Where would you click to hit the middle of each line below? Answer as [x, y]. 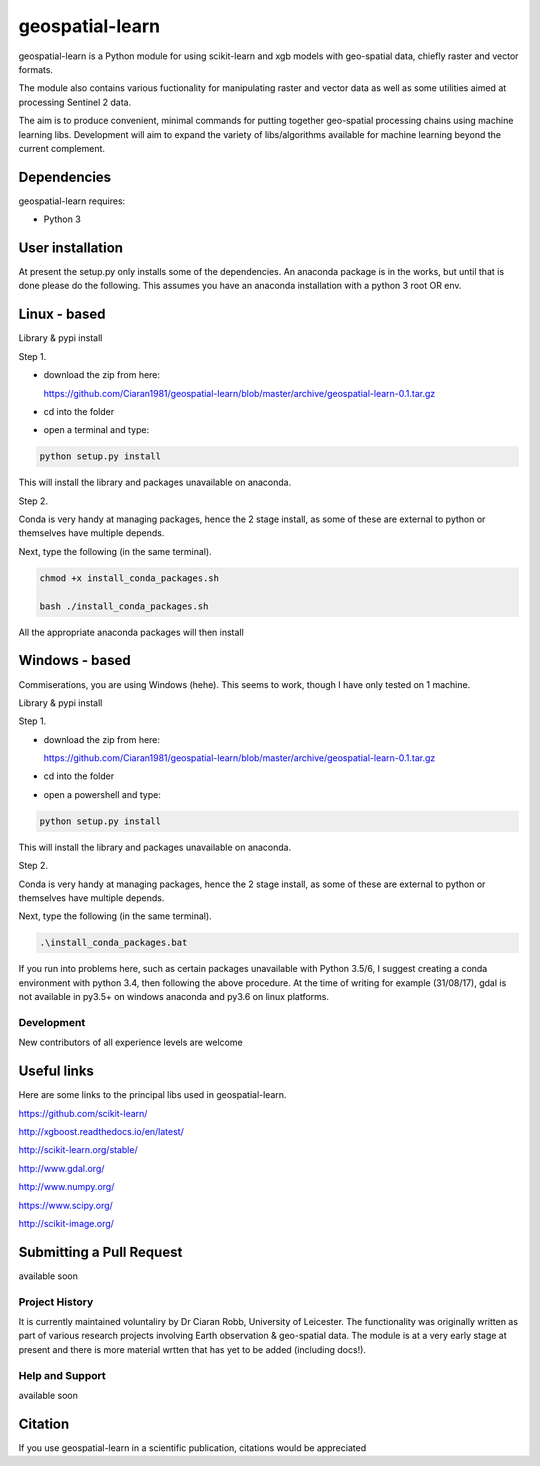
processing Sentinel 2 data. [75, 102]
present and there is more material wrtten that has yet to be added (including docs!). [192, 1349]
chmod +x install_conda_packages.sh [129, 578]
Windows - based [74, 660]
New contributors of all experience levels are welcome [131, 1042]
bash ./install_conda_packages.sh [124, 606]
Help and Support [62, 1375]
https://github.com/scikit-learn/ [83, 1113]
